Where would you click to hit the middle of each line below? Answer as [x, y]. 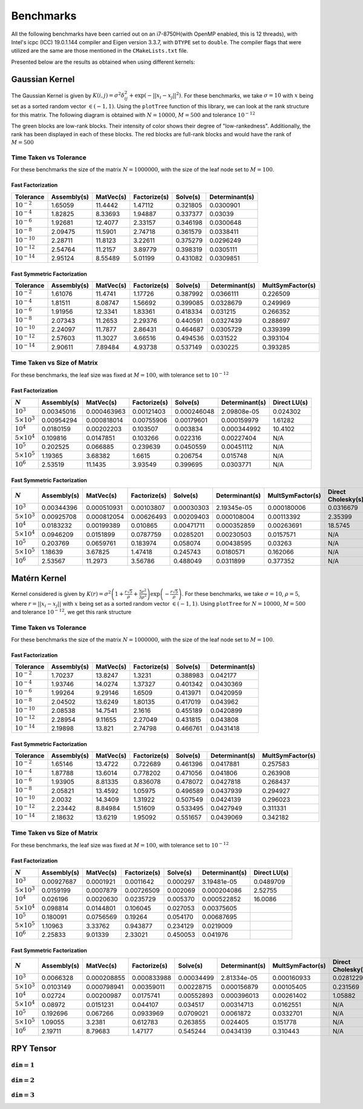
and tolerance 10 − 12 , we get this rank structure [71, 611]
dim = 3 [23, 1095]
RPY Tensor [34, 1049]
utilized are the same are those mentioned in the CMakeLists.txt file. [100, 51]
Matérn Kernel [39, 578]
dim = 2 [23, 1080]
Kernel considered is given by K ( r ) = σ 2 [61, 593]
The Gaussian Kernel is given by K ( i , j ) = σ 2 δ [68, 95]
